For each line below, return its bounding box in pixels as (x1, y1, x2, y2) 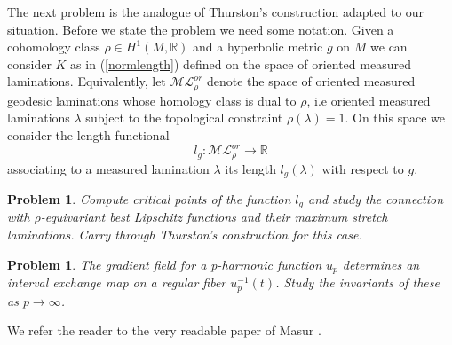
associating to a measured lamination (7, 159, 210, 177)
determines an (342, 255, 420, 273)
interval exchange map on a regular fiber (7, 273, 226, 292)
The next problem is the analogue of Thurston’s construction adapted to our (7, 3, 424, 20)
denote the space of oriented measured (206, 72, 416, 90)
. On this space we (345, 108, 445, 127)
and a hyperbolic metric (193, 37, 323, 56)
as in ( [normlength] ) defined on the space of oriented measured (70, 54, 411, 73)
